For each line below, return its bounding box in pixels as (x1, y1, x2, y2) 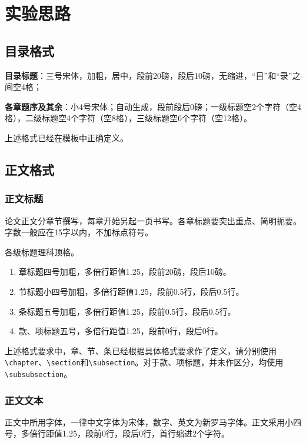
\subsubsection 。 (5, 367, 72, 379)
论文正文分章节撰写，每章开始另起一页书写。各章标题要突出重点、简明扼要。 (5, 214, 301, 227)
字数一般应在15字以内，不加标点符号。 (5, 226, 153, 238)
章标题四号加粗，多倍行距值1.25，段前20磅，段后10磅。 (18, 265, 231, 278)
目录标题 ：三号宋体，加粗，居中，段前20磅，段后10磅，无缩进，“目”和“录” (5, 69, 292, 81)
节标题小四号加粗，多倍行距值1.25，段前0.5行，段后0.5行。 (18, 285, 244, 297)
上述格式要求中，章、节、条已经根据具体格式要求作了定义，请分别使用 (5, 344, 277, 357)
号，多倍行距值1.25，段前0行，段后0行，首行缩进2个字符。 (5, 427, 229, 439)
